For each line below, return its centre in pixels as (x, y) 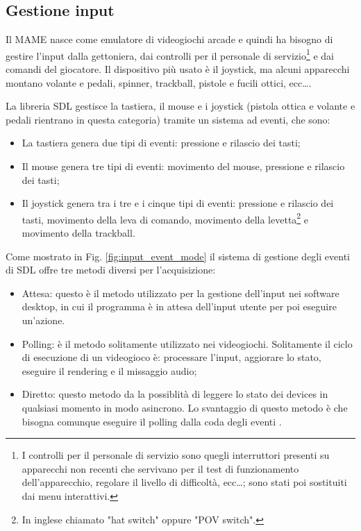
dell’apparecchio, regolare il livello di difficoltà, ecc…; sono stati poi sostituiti (184, 482)
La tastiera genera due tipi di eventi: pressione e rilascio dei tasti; (161, 143)
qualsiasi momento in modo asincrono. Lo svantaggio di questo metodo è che (185, 407)
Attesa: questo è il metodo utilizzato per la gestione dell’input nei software (180, 293)
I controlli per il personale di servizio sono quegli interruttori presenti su (176, 455)
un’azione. (43, 320)
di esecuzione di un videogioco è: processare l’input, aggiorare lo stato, (171, 357)
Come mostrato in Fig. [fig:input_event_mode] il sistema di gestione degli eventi (178, 256)
